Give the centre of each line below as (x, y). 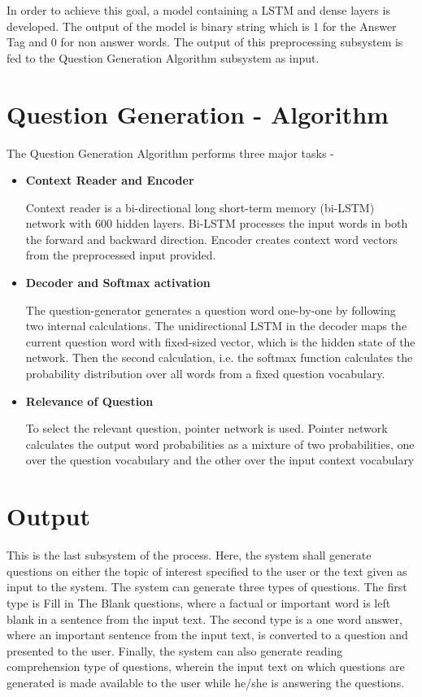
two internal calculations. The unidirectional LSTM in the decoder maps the (216, 326)
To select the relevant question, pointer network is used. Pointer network (207, 428)
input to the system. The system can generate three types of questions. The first (207, 587)
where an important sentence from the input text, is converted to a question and (207, 635)
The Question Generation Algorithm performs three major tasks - (170, 152)
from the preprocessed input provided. (121, 255)
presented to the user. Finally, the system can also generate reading (175, 650)
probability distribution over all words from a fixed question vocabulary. (205, 374)
